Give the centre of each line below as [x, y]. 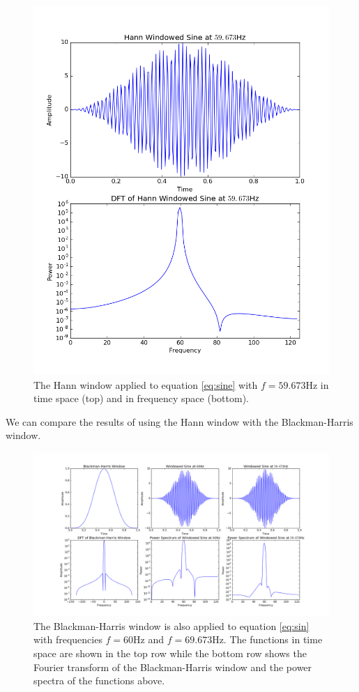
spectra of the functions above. [99, 681]
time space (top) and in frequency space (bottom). [141, 398]
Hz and [149, 639]
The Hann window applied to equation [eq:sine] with [146, 384]
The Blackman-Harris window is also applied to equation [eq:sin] [171, 625]
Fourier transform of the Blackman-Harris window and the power [173, 667]
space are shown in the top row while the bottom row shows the [170, 653]
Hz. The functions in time [267, 639]
